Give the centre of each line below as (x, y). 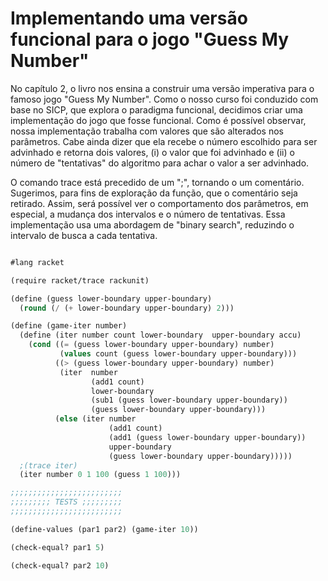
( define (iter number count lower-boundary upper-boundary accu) (160, 335)
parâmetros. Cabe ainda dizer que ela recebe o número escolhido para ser (164, 141)
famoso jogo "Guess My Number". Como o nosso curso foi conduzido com (164, 99)
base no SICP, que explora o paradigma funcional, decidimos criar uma (156, 109)
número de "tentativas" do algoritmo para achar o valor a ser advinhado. (160, 163)
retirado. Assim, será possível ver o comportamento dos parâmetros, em (159, 203)
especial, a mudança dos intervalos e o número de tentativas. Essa (148, 214)
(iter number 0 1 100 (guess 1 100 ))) (100, 475)
